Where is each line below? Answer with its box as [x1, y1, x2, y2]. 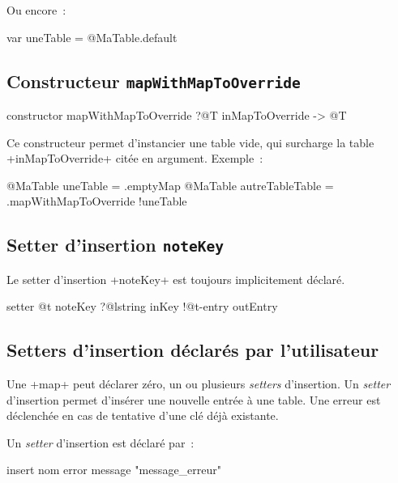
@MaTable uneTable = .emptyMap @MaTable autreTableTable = [6, 176, 334, 193]
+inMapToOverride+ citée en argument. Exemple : [6, 150, 263, 167]
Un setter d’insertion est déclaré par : [6, 434, 195, 451]
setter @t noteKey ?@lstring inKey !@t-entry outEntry [6, 298, 278, 315]
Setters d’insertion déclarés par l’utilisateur [6, 337, 379, 362]
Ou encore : [6, 2, 66, 18]
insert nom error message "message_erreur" [6, 461, 222, 478]
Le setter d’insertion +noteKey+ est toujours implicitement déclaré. [6, 270, 345, 287]
